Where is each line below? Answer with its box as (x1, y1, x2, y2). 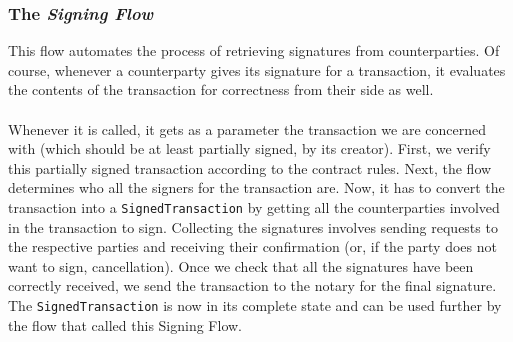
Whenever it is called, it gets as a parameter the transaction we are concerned (8, 118, 487, 139)
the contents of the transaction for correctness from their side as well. (8, 79, 434, 100)
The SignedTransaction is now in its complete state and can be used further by (8, 295, 502, 315)
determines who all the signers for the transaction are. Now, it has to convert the (8, 177, 505, 198)
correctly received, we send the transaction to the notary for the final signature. (8, 275, 497, 296)
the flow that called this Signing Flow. (8, 314, 243, 335)
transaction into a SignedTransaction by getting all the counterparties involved (8, 196, 500, 217)
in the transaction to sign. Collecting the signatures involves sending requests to (8, 216, 498, 237)
